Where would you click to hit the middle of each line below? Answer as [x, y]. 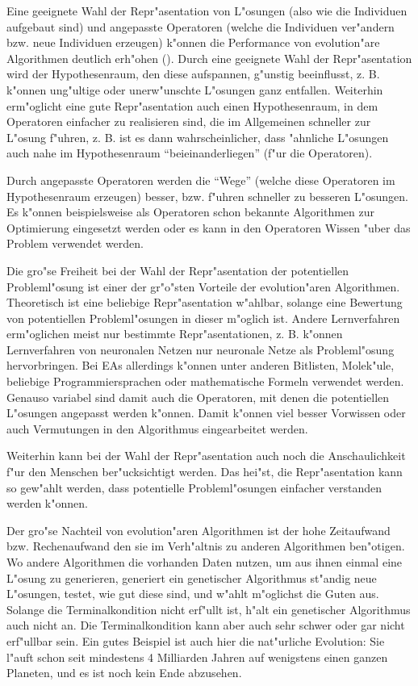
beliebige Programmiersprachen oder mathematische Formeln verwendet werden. [205, 381]
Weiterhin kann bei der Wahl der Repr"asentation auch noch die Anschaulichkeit [206, 456]
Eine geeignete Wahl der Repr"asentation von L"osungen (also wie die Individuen [207, 10]
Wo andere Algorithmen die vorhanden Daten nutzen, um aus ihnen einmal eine [205, 562]
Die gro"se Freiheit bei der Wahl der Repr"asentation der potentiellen [178, 270]
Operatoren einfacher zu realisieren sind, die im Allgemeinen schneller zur [189, 121]
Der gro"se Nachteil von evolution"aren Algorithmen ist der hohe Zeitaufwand [199, 530]
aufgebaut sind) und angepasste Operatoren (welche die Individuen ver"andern [201, 26]
